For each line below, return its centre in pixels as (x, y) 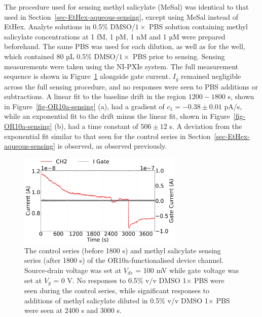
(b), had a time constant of (96, 126)
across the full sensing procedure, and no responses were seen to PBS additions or (131, 86)
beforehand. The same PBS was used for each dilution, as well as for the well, (125, 46)
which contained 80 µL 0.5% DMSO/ (62, 56)
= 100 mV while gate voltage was (187, 270)
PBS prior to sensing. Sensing (179, 56)
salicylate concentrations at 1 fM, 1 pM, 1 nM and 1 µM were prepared (115, 36)
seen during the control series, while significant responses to (117, 290)
